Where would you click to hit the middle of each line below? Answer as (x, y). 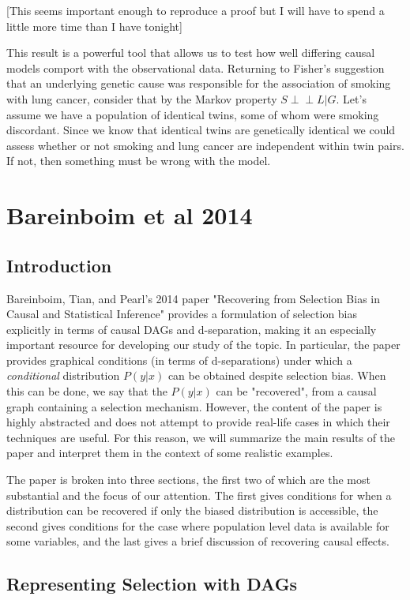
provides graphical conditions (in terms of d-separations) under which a (179, 360)
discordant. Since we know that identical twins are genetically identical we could (201, 130)
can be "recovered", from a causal (296, 391)
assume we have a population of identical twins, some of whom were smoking (193, 114)
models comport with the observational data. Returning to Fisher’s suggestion (196, 67)
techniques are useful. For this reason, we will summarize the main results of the (201, 437)
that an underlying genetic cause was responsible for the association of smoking (199, 83)
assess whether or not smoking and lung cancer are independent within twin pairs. (205, 145)
